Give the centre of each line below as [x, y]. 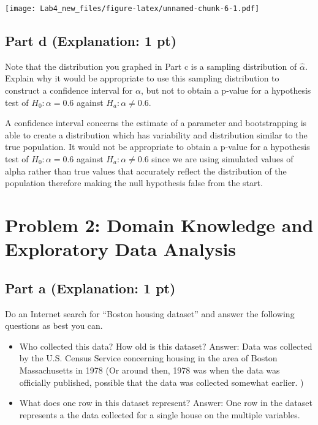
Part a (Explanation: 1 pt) [90, 288]
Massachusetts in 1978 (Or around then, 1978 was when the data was [150, 370]
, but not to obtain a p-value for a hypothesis [226, 90]
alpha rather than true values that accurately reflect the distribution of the [146, 171]
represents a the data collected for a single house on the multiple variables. [160, 414]
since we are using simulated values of [222, 159]
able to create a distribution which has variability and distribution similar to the [156, 134]
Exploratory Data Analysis [121, 249]
